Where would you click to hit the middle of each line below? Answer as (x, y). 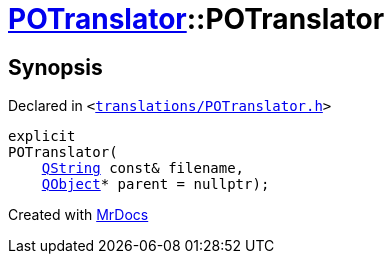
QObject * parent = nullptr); (155, 184)
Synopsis (55, 67)
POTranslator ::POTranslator (196, 19)
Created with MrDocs (78, 215)
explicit (42, 136)
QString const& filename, (143, 168)
